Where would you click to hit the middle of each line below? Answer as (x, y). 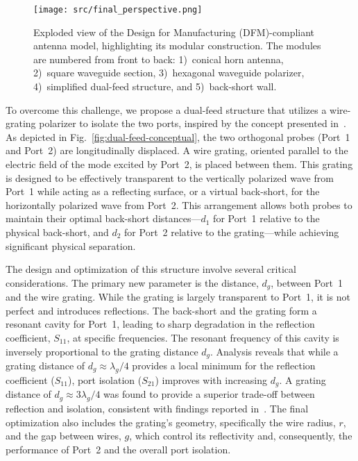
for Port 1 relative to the (266, 218)
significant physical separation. (71, 245)
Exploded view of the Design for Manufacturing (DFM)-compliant (174, 32)
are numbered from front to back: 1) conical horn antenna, (159, 59)
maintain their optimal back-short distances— (103, 218)
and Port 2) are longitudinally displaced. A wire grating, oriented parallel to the (177, 150)
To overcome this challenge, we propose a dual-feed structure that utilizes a (166, 109)
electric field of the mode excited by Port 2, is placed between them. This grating (179, 164)
